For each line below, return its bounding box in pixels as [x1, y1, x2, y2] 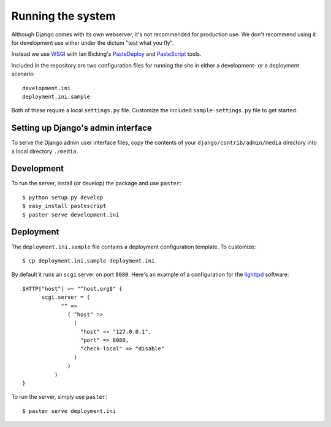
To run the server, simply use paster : [11, 393, 107, 401]
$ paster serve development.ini [22, 211, 120, 218]
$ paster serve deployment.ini [22, 407, 116, 414]
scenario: [11, 71, 35, 78]
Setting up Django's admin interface [11, 123, 153, 133]
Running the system [11, 9, 116, 23]
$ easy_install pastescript [22, 202, 107, 210]
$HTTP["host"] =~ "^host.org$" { [22, 285, 123, 292]
